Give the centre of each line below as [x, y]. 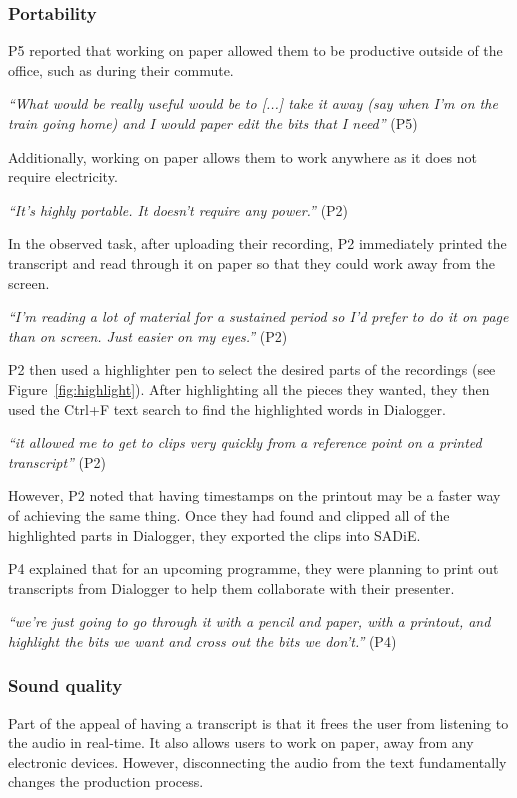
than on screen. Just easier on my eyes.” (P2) [148, 335]
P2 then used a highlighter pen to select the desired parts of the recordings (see [252, 369]
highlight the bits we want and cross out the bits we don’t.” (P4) [202, 640]
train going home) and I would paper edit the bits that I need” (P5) [213, 123]
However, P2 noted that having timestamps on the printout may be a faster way [254, 495]
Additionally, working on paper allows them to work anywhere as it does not [243, 156]
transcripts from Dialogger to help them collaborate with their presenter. [231, 587]
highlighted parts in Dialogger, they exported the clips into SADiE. [214, 534]
